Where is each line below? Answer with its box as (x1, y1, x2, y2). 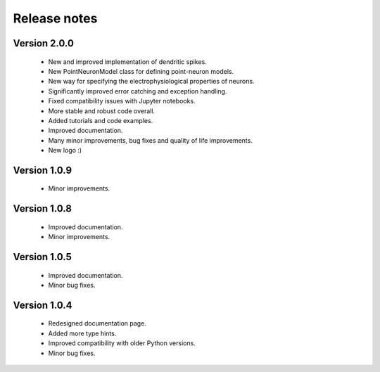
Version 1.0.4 (13, 299, 73, 311)
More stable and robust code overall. (48, 106, 155, 115)
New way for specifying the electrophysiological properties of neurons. (48, 77, 255, 86)
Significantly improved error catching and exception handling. (48, 86, 227, 95)
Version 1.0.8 (13, 203, 72, 214)
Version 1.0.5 (13, 251, 72, 263)
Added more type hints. (48, 329, 117, 338)
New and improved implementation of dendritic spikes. (48, 57, 207, 66)
